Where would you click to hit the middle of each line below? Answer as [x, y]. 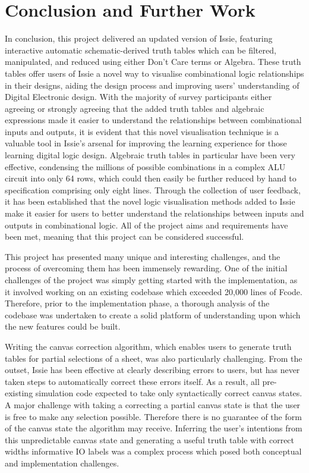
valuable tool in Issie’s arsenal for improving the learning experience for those [146, 143]
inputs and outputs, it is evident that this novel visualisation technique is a [142, 131]
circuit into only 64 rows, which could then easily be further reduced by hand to [151, 178]
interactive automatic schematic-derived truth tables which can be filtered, [141, 50]
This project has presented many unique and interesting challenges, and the [143, 256]
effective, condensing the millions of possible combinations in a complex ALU [145, 166]
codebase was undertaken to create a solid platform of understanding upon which [153, 314]
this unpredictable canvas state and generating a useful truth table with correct [150, 439]
